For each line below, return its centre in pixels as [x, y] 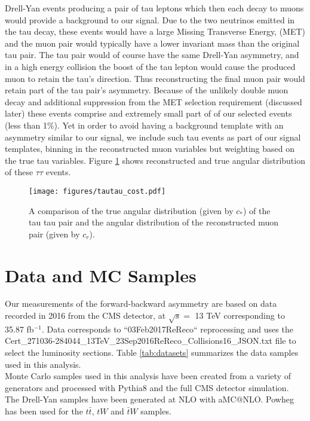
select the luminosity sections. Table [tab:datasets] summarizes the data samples [152, 353]
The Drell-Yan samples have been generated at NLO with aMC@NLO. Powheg [149, 399]
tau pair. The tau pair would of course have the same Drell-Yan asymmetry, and [152, 55]
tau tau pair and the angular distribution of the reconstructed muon [154, 222]
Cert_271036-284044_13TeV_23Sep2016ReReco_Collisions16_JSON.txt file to [151, 341]
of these [19, 172]
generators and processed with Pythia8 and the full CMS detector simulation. [147, 387]
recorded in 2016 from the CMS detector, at [85, 315]
